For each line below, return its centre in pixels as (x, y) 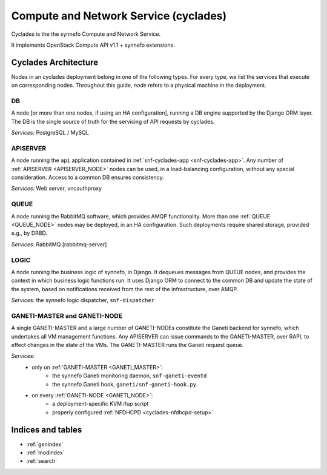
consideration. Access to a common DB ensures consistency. (88, 177)
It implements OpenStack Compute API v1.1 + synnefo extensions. (93, 45)
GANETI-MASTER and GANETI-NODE (67, 315)
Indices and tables (47, 430)
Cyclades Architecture (55, 62)
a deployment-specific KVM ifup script (101, 404)
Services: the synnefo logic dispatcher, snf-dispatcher (83, 300)
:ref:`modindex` (45, 453)
